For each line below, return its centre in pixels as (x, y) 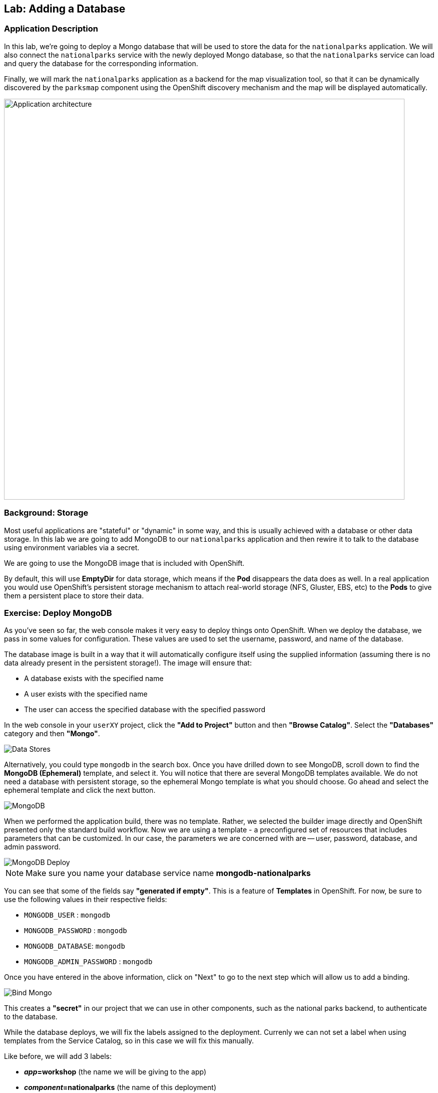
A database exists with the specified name (94, 679)
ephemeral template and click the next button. (80, 790)
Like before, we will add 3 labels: (58, 1056)
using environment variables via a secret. (72, 547)
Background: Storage (46, 513)
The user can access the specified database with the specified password (145, 710)
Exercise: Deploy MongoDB (58, 613)
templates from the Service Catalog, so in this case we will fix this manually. (129, 1041)
